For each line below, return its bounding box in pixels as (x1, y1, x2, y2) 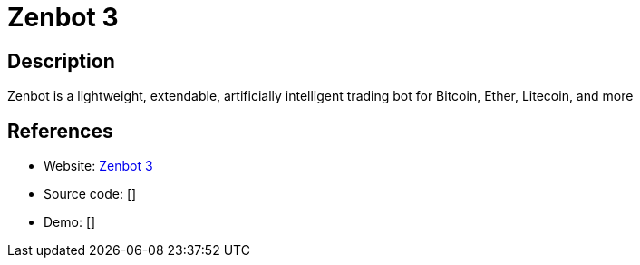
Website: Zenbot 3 (44, 158, 153, 174)
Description (7, 49, 115, 73)
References (7, 119, 113, 142)
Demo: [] (44, 214, 96, 231)
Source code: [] (44, 186, 137, 202)
